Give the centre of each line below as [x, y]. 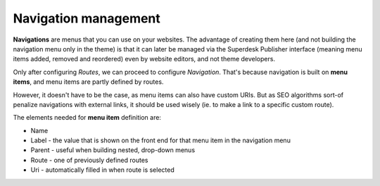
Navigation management [87, 18]
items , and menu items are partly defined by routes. [88, 82]
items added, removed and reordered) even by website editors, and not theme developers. [144, 59]
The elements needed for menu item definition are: [87, 118]
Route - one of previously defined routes [89, 160]
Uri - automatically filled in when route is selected [103, 170]
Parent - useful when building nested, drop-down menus [113, 150]
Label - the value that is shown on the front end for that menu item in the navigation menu [161, 140]
